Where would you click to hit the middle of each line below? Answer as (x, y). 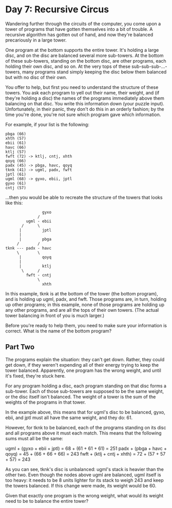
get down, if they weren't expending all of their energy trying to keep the (82, 365)
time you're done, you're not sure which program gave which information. (83, 115)
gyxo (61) (16, 183)
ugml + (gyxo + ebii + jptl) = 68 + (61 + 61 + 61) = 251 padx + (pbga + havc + (86, 448)
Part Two (20, 347)
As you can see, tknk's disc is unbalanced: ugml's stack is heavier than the (85, 469)
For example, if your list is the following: (47, 124)
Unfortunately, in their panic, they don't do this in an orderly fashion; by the (85, 109)
